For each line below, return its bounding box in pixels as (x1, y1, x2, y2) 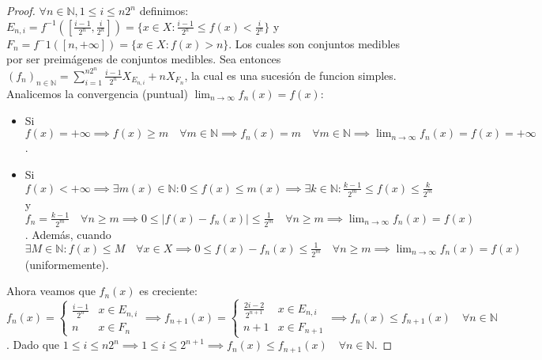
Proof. (6, 2, 36, 18)
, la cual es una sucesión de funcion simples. (184, 66, 397, 83)
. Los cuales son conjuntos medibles (228, 35, 401, 51)
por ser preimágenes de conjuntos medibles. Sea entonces (6, 51, 281, 67)
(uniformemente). (24, 256, 109, 272)
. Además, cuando (24, 225, 111, 242)
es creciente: (139, 282, 198, 299)
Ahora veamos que (6, 282, 96, 299)
